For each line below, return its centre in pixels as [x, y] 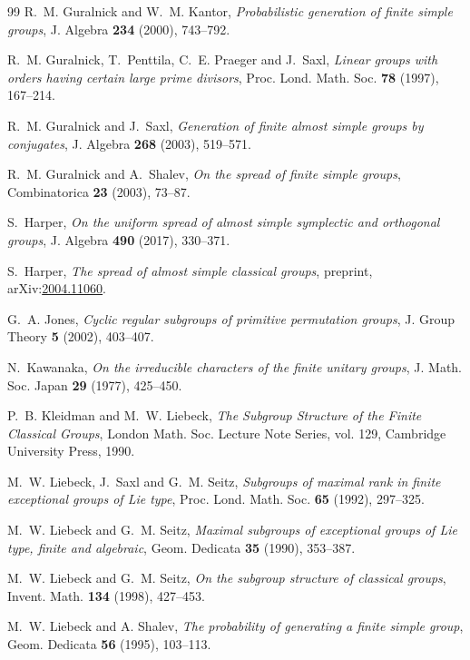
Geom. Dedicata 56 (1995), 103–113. [109, 644]
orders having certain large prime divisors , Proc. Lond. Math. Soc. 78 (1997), [223, 77]
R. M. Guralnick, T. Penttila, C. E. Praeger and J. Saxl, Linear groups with [223, 59]
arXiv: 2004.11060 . [57, 288]
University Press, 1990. [71, 451]
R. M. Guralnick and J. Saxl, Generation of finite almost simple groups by [215, 125]
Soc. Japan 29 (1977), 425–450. [95, 384]
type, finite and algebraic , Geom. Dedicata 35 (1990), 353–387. [181, 547]
